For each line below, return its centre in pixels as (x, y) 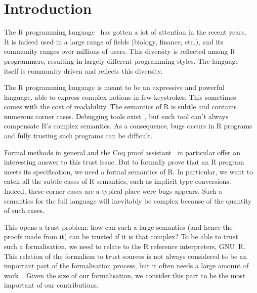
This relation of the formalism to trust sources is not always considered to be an (126, 256)
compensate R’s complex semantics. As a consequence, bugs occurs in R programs (128, 126)
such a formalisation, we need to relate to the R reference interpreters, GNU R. (125, 246)
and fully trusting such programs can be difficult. (78, 136)
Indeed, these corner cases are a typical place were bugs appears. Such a (113, 191)
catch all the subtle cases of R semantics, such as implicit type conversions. (118, 181)
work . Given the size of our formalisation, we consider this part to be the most (125, 275)
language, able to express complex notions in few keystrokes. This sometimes (120, 97)
